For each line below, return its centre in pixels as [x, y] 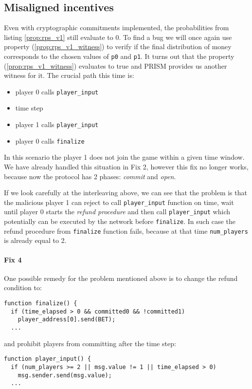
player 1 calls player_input [57, 124]
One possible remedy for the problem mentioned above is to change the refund [121, 278]
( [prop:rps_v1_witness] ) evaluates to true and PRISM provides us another [116, 65]
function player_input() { [47, 359]
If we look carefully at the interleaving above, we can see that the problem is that [126, 193]
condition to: [23, 287]
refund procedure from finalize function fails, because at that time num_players [126, 231]
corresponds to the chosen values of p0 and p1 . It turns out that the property [119, 56]
